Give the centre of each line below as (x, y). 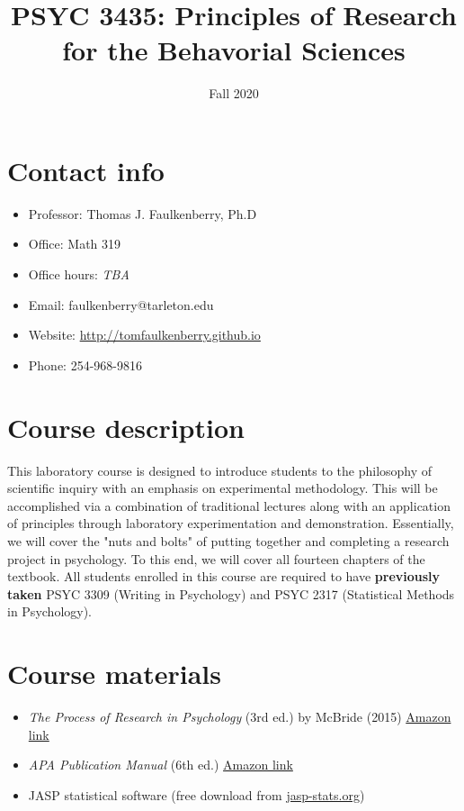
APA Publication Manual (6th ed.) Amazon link (161, 765)
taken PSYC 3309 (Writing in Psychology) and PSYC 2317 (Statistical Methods (231, 593)
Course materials (114, 674)
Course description (126, 427)
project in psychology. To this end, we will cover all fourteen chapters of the (216, 558)
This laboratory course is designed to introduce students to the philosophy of (220, 470)
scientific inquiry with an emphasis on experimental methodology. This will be (223, 488)
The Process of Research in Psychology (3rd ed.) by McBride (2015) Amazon (240, 716)
